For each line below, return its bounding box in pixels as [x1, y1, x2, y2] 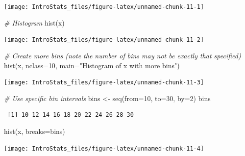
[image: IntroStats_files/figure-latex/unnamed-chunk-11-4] [4, 145, 204, 152]
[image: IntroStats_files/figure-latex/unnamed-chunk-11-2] [4, 36, 204, 44]
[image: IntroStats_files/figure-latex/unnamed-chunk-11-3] [4, 79, 204, 86]
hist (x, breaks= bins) [4, 126, 65, 136]
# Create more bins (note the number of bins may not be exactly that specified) [4, 50, 241, 60]
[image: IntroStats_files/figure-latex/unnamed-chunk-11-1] [4, 3, 204, 10]
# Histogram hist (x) [4, 17, 65, 27]
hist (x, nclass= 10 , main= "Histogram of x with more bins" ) [4, 60, 180, 70]
